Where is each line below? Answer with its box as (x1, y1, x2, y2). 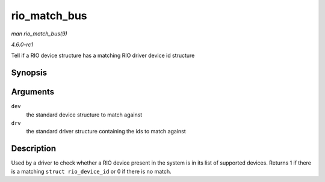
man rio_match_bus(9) (11, 30, 67, 37)
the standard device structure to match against (26, 111, 143, 118)
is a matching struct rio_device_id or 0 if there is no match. (11, 168, 172, 175)
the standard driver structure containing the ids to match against (26, 128, 186, 135)
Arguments (11, 87, 55, 97)
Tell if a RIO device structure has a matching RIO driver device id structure (11, 52, 195, 59)
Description (11, 144, 57, 154)
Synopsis (11, 68, 48, 78)
